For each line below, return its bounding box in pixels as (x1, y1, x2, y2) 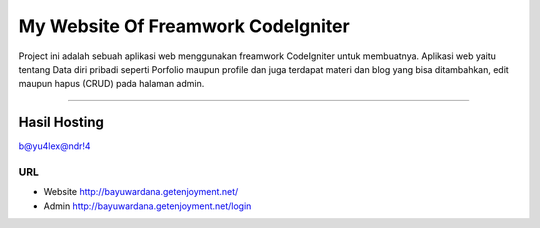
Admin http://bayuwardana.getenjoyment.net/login (43, 200, 252, 212)
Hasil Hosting (18, 114, 105, 131)
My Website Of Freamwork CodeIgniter (18, 15, 350, 37)
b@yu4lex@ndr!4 (18, 140, 91, 152)
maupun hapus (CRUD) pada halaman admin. (18, 78, 205, 90)
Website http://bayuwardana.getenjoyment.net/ (43, 186, 239, 198)
